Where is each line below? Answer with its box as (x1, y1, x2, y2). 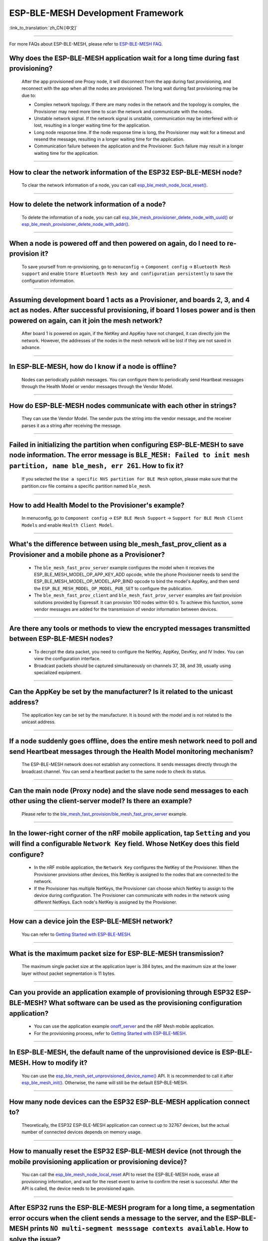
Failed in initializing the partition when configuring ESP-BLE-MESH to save (9, 440, 244, 449)
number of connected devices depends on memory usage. (21, 1129, 142, 1135)
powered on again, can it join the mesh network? (9, 316, 163, 325)
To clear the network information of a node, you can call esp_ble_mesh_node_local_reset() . (21, 182, 208, 188)
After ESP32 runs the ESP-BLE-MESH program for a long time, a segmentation (9, 1203, 255, 1212)
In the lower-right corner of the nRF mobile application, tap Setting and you (9, 829, 251, 837)
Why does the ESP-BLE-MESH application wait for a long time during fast (9, 54, 239, 62)
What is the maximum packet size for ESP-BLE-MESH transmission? (9, 949, 224, 958)
